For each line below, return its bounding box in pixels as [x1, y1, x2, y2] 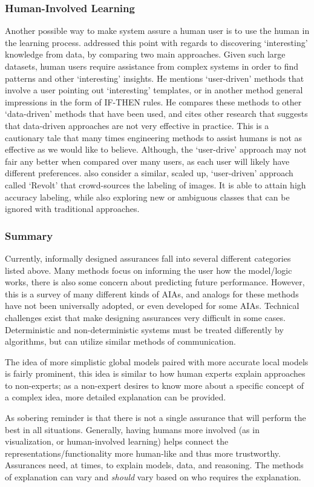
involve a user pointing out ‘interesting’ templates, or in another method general [5, 84, 303, 96]
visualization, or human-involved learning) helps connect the [5, 435, 229, 448]
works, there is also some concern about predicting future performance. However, [5, 276, 305, 288]
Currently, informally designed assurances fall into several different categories [5, 251, 291, 264]
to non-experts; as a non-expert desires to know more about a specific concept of [5, 379, 304, 391]
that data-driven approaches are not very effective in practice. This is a [5, 119, 269, 131]
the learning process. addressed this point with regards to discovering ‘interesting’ [5, 36, 308, 48]
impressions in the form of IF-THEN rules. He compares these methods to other [5, 95, 302, 108]
